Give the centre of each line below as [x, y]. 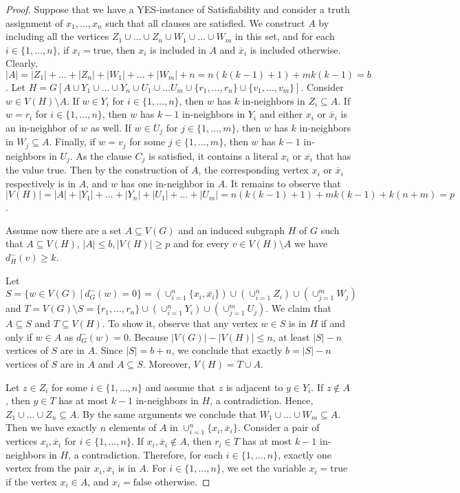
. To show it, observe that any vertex [180, 323]
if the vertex [31, 481]
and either [281, 114]
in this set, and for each [285, 36]
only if [19, 336]
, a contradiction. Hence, [262, 400]
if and [333, 323]
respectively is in [41, 183]
